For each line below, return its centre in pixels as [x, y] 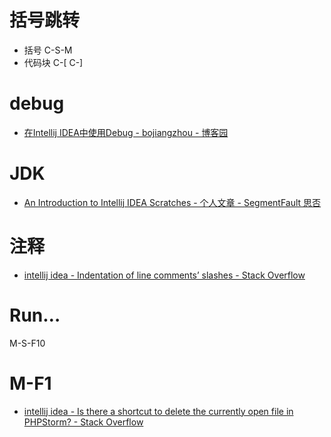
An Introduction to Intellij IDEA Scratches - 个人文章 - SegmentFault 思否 [172, 202]
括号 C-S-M [48, 50]
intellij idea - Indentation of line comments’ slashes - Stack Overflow [164, 275]
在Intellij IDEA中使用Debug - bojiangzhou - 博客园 [126, 132]
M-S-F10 [27, 343]
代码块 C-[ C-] [53, 62]
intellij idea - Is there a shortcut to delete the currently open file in [158, 411]
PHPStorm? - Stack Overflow [83, 422]
